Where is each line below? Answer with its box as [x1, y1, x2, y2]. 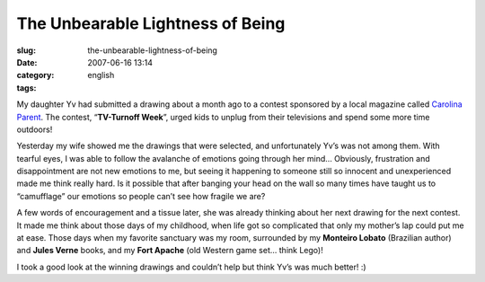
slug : [16, 45, 36, 56]
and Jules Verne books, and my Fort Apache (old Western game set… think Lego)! [16, 245, 323, 256]
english [87, 70, 115, 81]
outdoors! [16, 124, 53, 135]
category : [16, 70, 55, 81]
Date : [16, 57, 38, 67]
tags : [16, 82, 37, 93]
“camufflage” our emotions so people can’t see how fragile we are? [16, 190, 266, 201]
